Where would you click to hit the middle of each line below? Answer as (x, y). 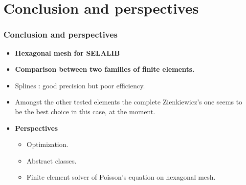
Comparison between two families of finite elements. (105, 69)
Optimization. (47, 144)
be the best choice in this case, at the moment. (85, 111)
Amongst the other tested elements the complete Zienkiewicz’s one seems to (129, 102)
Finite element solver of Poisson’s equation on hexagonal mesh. (121, 177)
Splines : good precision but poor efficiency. (80, 85)
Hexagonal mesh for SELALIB (67, 52)
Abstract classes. (52, 160)
